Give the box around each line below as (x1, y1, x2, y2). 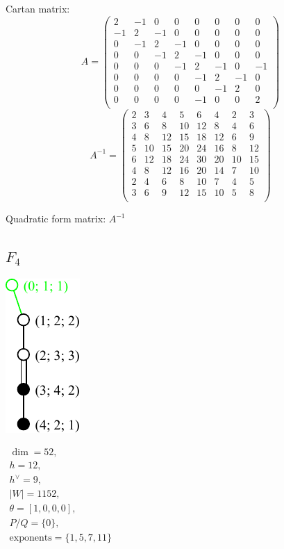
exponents (9, 533, 52, 543)
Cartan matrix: (6, 1, 70, 15)
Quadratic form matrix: (6, 211, 106, 226)
